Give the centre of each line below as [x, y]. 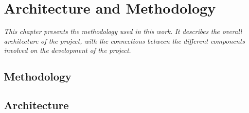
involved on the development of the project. [68, 50]
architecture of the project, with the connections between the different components [124, 40]
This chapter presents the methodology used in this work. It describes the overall [123, 31]
